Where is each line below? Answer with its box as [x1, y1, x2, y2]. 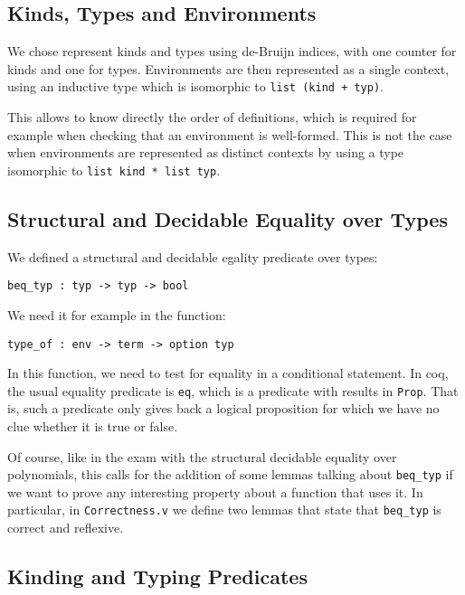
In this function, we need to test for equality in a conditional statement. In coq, [7, 364, 449, 382]
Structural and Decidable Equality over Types [7, 204, 448, 232]
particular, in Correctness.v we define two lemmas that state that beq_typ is [7, 500, 441, 519]
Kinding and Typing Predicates [7, 562, 308, 590]
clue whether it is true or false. [7, 417, 178, 436]
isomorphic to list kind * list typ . [7, 160, 221, 179]
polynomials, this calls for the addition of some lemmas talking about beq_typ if [7, 465, 453, 484]
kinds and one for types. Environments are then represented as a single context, [7, 59, 450, 78]
